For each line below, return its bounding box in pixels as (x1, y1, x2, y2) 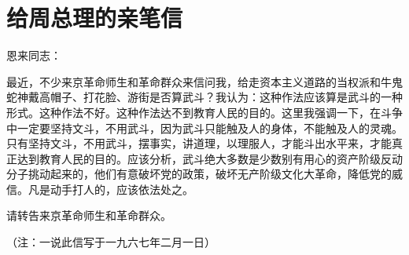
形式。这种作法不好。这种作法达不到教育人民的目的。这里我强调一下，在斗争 (6, 104, 403, 120)
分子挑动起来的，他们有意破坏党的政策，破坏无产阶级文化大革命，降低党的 (6, 166, 392, 182)
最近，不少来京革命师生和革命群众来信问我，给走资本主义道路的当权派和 (6, 73, 381, 89)
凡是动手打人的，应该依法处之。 (28, 180, 193, 197)
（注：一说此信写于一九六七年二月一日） (6, 234, 216, 250)
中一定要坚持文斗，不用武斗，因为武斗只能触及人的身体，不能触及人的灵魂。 (6, 119, 403, 136)
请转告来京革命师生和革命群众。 (6, 207, 171, 224)
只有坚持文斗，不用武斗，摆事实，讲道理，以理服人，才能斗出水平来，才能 (6, 135, 392, 151)
